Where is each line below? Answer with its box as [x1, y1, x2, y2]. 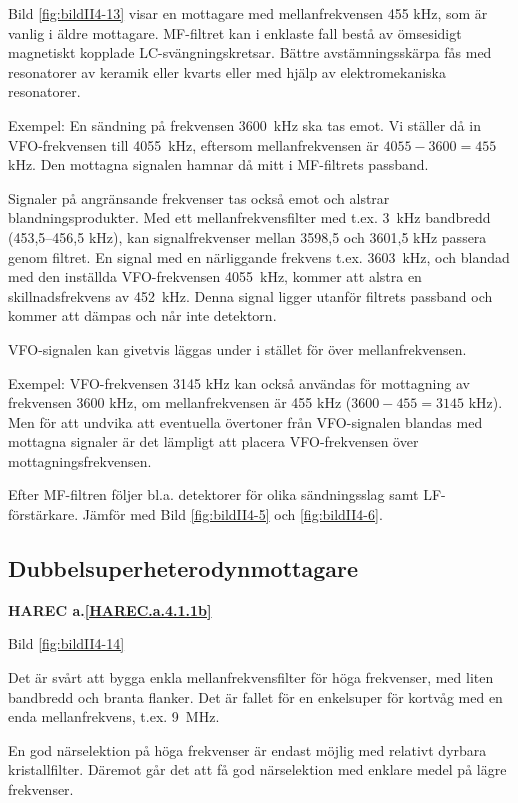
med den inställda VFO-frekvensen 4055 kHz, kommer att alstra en [8, 266, 422, 287]
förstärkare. [8, 504, 79, 525]
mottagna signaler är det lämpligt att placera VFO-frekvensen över [8, 431, 419, 452]
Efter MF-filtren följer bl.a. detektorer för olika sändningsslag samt [8, 484, 419, 505]
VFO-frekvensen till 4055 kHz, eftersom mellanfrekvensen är [8, 134, 379, 155]
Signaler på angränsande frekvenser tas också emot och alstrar [8, 187, 390, 208]
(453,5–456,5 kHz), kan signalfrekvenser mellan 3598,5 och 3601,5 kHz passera [8, 226, 487, 247]
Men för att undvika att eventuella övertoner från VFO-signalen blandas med [8, 411, 483, 432]
